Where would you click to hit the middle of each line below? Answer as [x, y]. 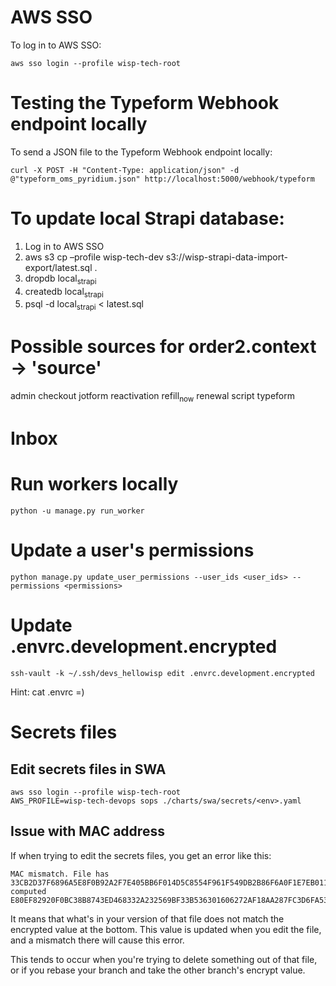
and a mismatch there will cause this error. [97, 940]
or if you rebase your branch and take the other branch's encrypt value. [158, 970]
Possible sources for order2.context [163, 347]
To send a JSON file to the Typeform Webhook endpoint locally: [141, 152]
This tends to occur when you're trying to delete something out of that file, [164, 959]
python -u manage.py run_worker [77, 511]
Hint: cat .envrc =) [47, 692]
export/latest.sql [58, 267]
